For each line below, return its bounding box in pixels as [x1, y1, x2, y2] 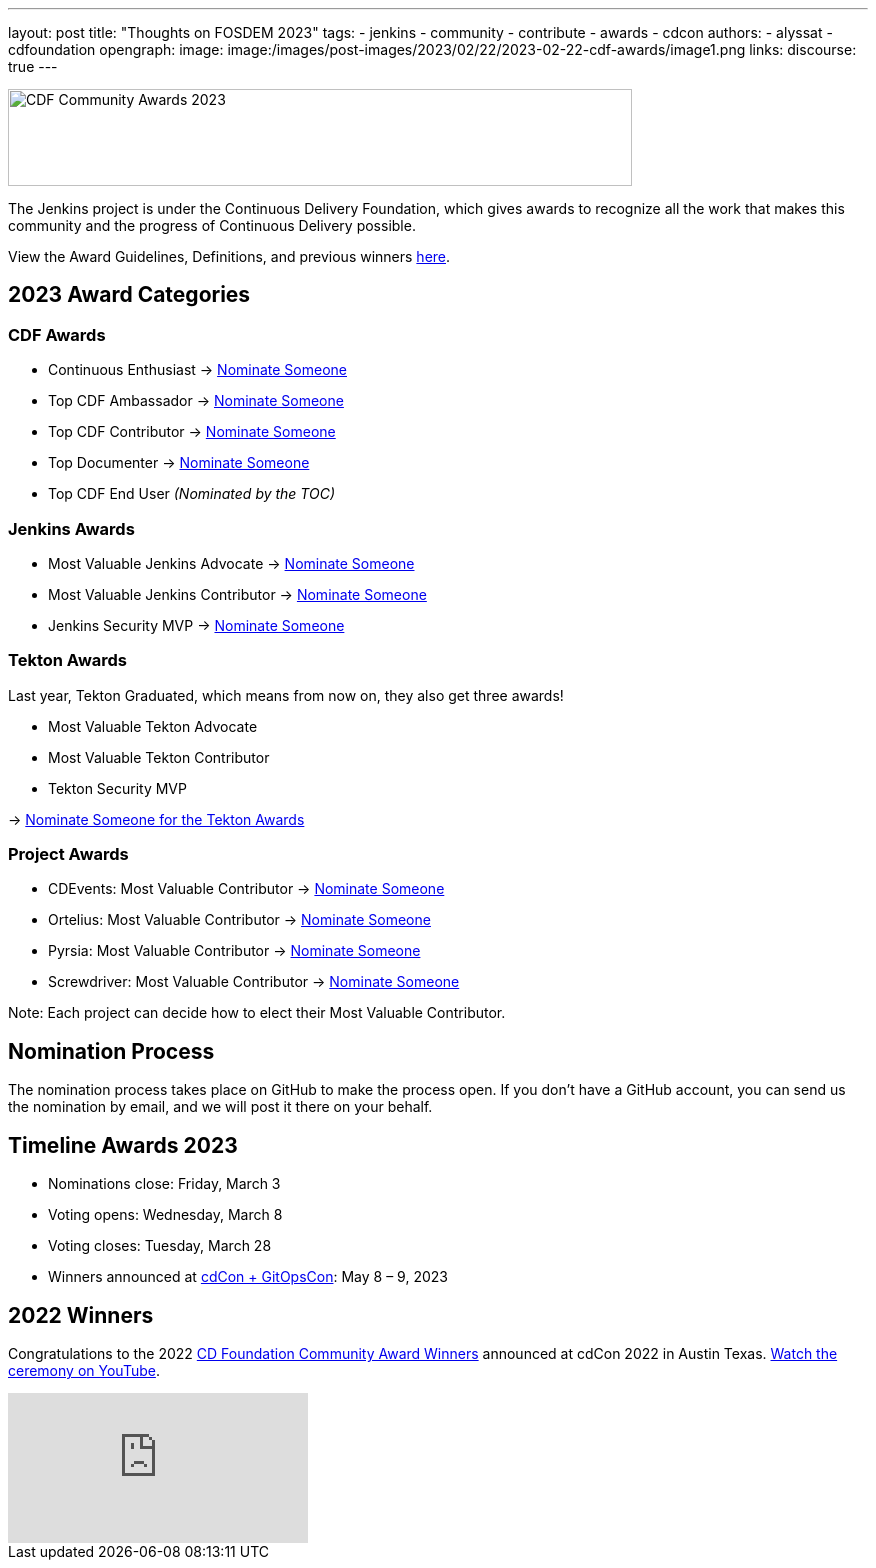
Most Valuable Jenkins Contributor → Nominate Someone [48, 585, 427, 603]
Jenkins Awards [8, 518, 135, 539]
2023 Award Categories [8, 282, 251, 308]
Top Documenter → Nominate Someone [48, 454, 310, 472]
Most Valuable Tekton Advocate [48, 717, 258, 735]
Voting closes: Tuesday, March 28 [48, 1237, 272, 1255]
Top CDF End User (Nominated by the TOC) [48, 485, 336, 503]
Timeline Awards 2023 [8, 1132, 238, 1158]
